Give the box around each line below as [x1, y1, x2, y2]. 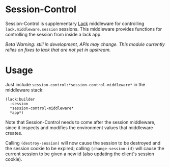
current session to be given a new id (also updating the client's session [5, 151, 154, 157]
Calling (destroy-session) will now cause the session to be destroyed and [5, 139, 161, 146]
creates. [5, 130, 23, 136]
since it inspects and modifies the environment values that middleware [5, 124, 153, 131]
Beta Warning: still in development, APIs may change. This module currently [5, 41, 165, 47]
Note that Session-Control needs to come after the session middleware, [5, 119, 156, 125]
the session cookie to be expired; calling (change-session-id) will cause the [5, 145, 164, 151]
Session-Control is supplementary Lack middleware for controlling [5, 20, 145, 27]
